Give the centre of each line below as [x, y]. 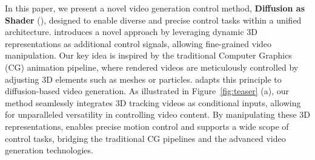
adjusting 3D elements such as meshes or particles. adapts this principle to [143, 79]
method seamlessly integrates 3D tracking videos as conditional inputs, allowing [153, 102]
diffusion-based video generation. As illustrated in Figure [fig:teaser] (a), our [147, 91]
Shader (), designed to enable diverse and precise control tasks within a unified [153, 20]
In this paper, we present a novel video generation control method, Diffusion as [155, 8]
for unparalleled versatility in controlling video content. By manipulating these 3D [157, 114]
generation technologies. [49, 150]
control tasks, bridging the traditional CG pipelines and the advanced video [145, 138]
